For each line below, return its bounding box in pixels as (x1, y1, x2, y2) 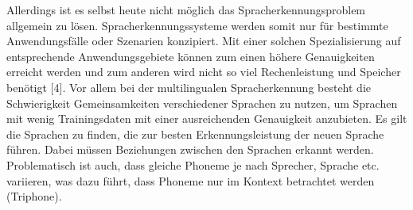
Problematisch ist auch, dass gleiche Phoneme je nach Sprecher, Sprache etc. (6, 156, 380, 173)
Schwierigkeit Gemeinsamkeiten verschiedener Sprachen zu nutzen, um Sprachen (6, 94, 398, 111)
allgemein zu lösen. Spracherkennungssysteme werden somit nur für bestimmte (6, 17, 388, 33)
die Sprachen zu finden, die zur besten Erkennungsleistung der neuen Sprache (6, 125, 384, 142)
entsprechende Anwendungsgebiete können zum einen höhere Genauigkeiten (6, 48, 375, 64)
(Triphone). (6, 188, 62, 204)
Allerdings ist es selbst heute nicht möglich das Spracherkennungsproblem (6, 2, 366, 17)
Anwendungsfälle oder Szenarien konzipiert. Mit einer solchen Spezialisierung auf (6, 32, 401, 49)
